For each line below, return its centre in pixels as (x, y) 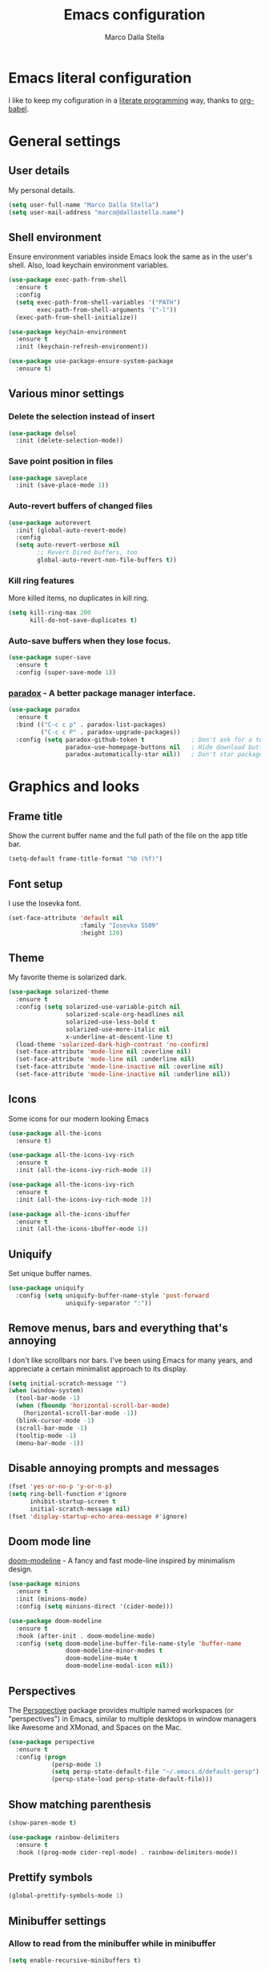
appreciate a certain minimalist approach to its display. (98, 1368)
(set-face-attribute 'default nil (66, 918)
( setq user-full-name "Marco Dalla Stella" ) (84, 205)
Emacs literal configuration (100, 78)
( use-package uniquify (46, 1288)
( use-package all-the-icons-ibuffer (69, 1214)
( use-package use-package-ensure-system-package (91, 362)
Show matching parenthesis (80, 1804)
